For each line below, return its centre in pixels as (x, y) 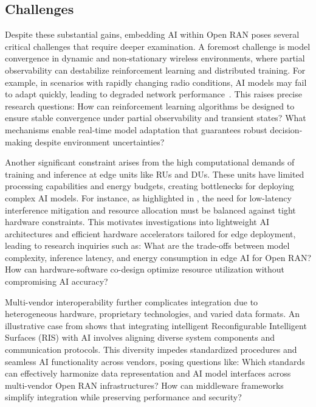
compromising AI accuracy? (57, 281)
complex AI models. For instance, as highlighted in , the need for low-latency (148, 197)
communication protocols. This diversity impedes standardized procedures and (151, 350)
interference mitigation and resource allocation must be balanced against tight (150, 210)
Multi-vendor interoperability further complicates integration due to (132, 301)
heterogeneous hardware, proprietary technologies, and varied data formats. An (153, 314)
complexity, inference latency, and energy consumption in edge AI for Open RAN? (158, 257)
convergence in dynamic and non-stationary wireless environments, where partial (155, 58)
